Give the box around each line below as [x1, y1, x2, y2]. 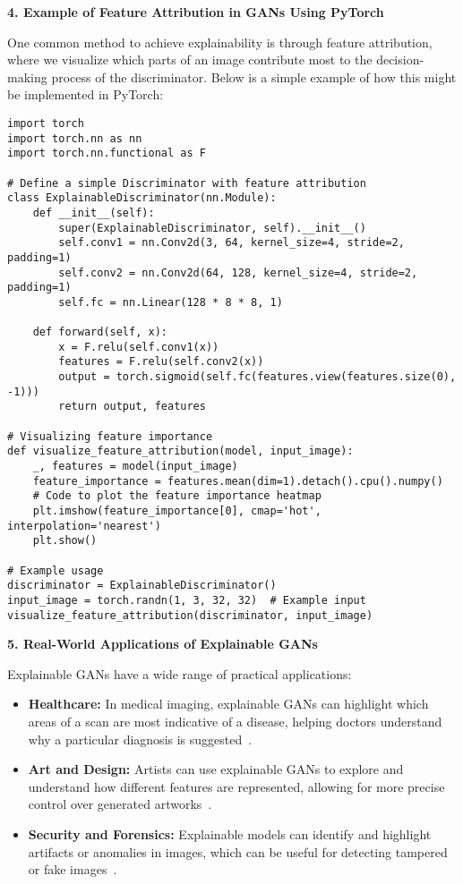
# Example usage [7, 564, 104, 577]
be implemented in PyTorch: [7, 85, 164, 104]
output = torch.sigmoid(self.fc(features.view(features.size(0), [58, 370, 457, 384]
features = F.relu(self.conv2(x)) [58, 355, 264, 369]
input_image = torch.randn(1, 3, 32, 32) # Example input [7, 593, 366, 607]
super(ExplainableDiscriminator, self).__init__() [58, 221, 366, 234]
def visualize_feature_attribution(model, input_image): [7, 445, 354, 458]
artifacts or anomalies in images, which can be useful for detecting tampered [28, 842, 448, 861]
